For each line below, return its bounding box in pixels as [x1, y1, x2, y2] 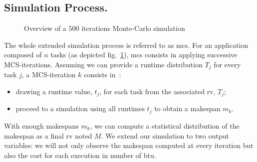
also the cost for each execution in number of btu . [4, 150, 156, 160]
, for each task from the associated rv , [99, 86, 216, 97]
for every [214, 59, 241, 69]
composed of [4, 49, 42, 60]
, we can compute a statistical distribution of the [90, 120, 240, 131]
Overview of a [24, 23, 66, 33]
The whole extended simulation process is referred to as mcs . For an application [4, 39, 249, 50]
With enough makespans [4, 120, 79, 131]
